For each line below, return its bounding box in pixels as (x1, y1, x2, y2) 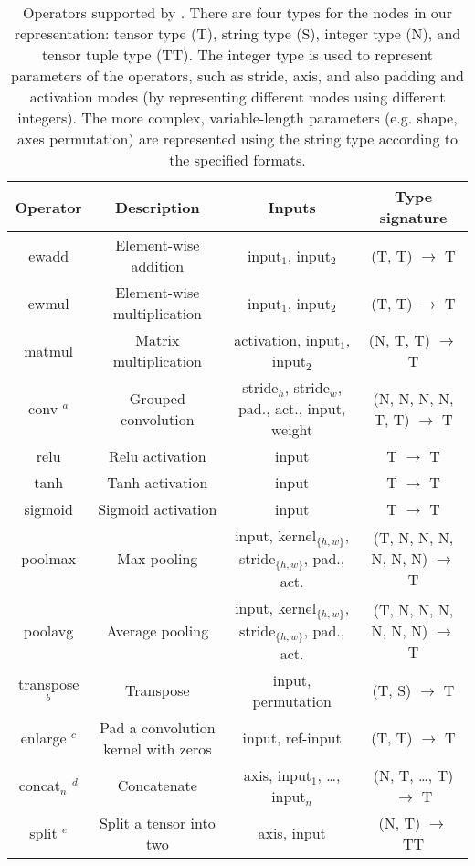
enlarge (20, 727, 67, 749)
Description (115, 196, 200, 218)
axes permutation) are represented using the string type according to (17, 128, 458, 149)
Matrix (135, 329, 180, 350)
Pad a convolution (100, 716, 216, 738)
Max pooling (117, 547, 198, 569)
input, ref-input (242, 727, 342, 749)
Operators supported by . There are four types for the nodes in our (22, 2, 453, 23)
